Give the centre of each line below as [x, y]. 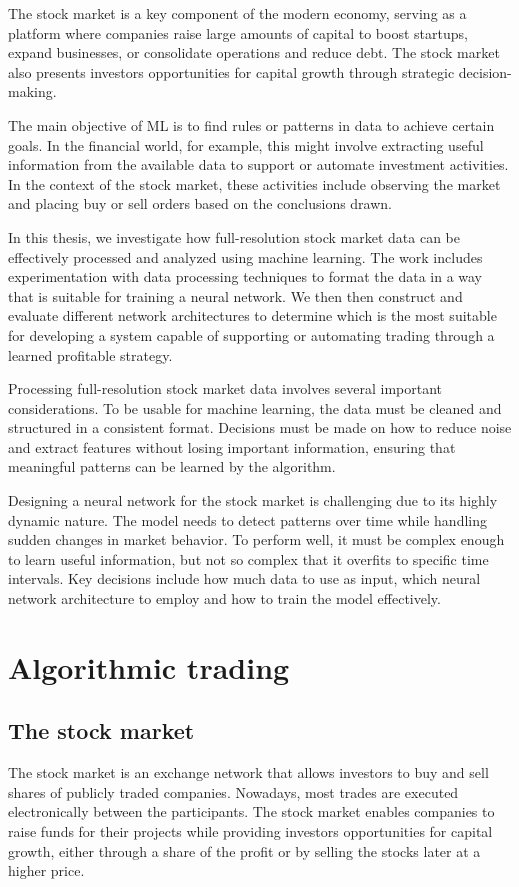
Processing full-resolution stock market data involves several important [225, 388]
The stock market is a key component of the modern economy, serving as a [237, 13]
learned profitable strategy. [90, 354]
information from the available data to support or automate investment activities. [258, 164]
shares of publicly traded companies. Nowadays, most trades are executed [233, 791]
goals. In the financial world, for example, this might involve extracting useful [246, 144]
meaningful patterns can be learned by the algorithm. [172, 466]
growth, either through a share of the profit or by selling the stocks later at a [244, 850]
